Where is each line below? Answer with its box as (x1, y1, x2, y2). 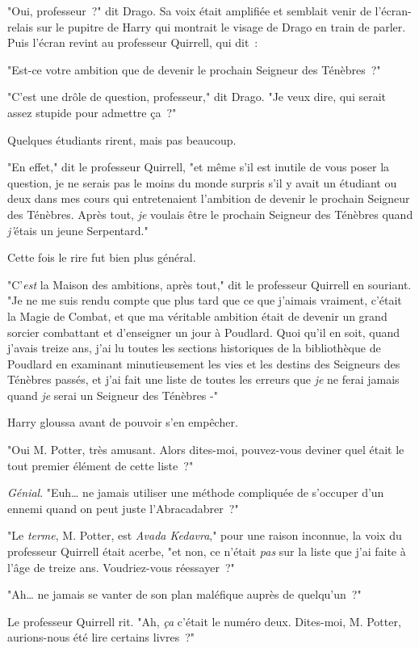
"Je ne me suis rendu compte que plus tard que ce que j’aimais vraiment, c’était (7, 292, 402, 309)
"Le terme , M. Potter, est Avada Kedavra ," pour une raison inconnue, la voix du (7, 527, 402, 544)
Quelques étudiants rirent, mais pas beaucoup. (7, 131, 237, 148)
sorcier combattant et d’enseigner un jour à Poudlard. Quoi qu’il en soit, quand (7, 323, 400, 340)
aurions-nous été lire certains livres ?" (7, 629, 195, 646)
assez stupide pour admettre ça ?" (7, 103, 177, 120)
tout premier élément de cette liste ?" (7, 457, 194, 473)
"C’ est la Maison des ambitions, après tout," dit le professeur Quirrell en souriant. (7, 276, 412, 292)
